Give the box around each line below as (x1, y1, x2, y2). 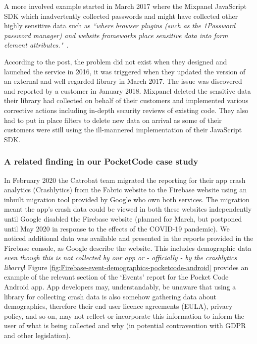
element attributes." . (4, 40, 69, 50)
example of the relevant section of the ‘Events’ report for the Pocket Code (4, 272, 229, 282)
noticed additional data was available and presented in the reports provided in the (4, 233, 254, 243)
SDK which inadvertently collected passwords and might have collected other (4, 10, 238, 21)
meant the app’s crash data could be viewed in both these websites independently (4, 204, 252, 214)
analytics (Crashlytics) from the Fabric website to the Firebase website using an (4, 184, 247, 195)
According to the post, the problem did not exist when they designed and (4, 56, 227, 66)
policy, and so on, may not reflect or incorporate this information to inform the (4, 310, 244, 321)
